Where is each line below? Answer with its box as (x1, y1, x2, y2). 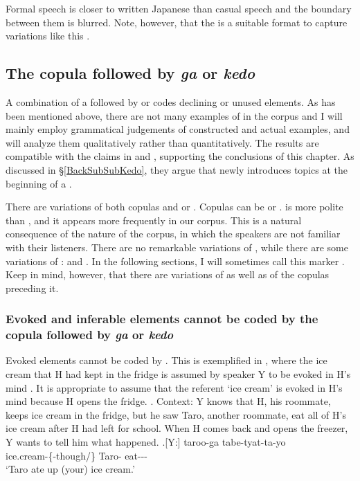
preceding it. (6, 280, 59, 295)
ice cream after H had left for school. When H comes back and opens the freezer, (6, 421, 348, 435)
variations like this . (6, 28, 90, 43)
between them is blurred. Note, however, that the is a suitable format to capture (6, 15, 348, 29)
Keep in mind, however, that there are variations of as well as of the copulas (6, 267, 330, 282)
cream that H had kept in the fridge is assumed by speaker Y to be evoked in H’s (6, 367, 351, 381)
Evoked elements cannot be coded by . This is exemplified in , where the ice (6, 353, 327, 367)
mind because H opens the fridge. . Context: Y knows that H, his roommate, (6, 394, 331, 408)
